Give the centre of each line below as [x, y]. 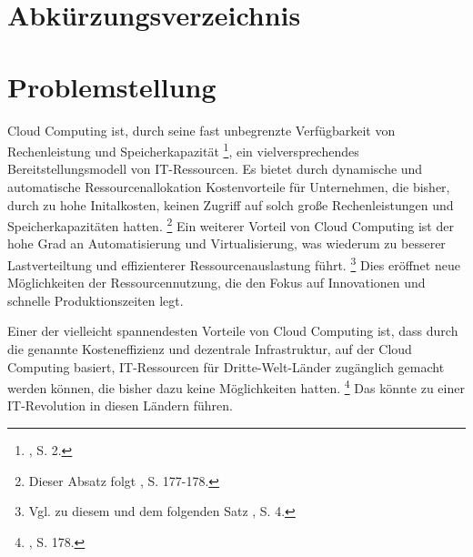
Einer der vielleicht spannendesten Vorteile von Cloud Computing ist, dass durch [233, 331]
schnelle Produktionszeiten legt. [96, 300]
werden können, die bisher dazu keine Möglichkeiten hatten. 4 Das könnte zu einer [236, 386]
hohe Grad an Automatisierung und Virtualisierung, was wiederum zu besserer [226, 243]
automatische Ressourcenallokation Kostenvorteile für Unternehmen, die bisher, [229, 186]
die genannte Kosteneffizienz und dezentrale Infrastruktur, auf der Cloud [210, 349]
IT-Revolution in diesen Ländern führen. [120, 405]
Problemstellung [112, 86]
